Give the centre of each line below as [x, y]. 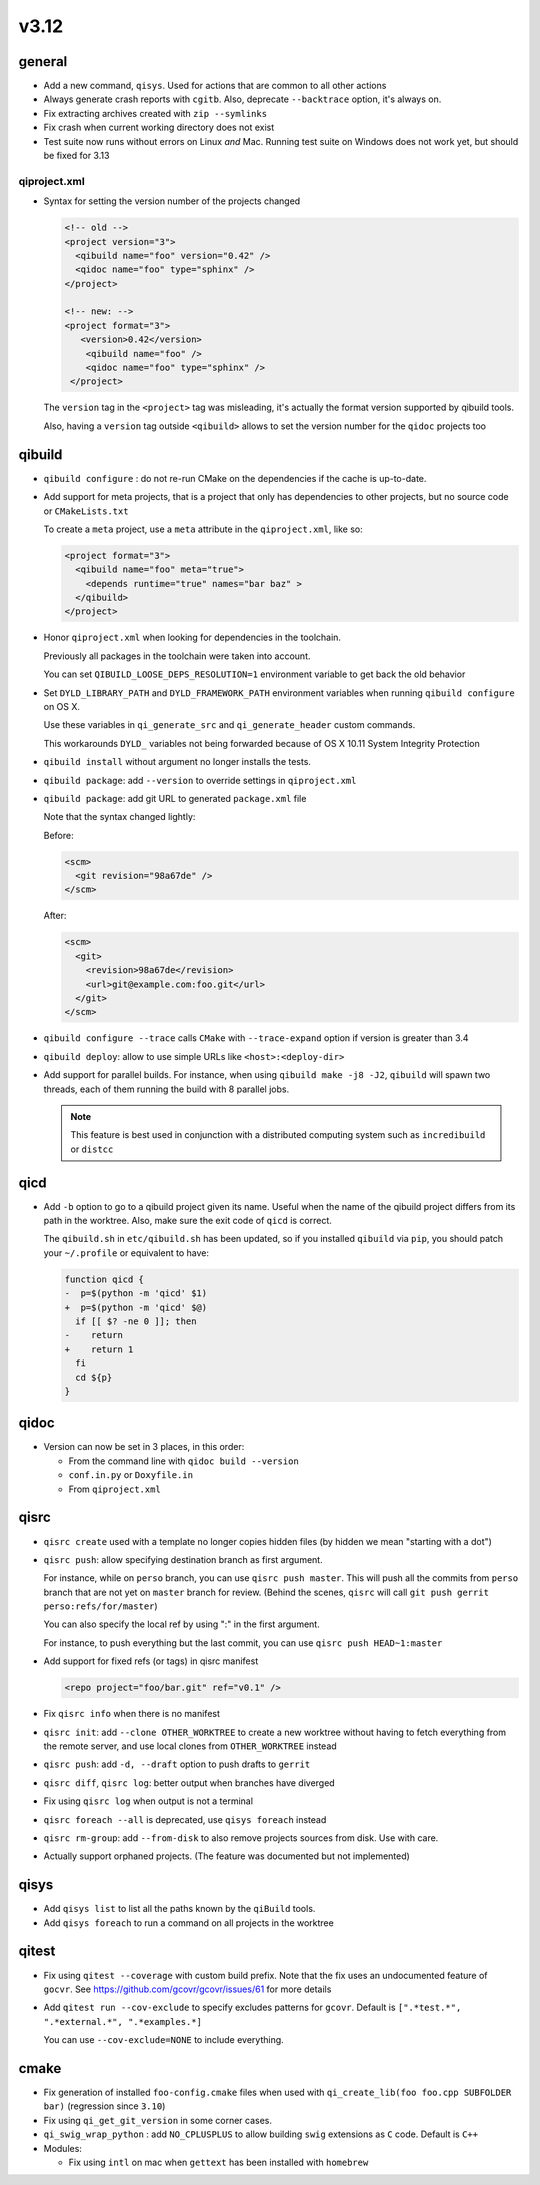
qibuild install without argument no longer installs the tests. [177, 762]
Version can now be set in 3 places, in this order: [144, 1447]
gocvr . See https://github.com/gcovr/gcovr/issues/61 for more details [187, 1989]
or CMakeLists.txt [86, 511]
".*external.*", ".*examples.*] [122, 2021]
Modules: [62, 2148]
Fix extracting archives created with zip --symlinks [155, 113]
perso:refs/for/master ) [101, 1606]
